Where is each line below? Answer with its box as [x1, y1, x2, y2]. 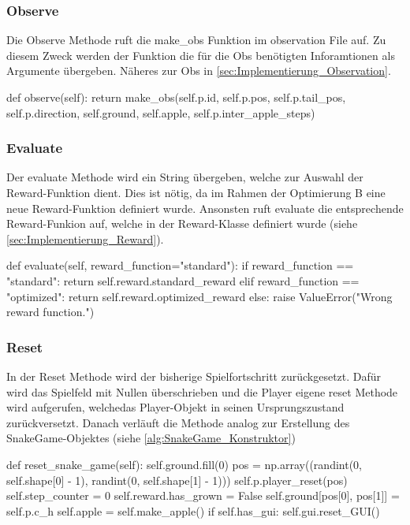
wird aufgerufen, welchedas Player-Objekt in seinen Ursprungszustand [6, 399, 345, 415]
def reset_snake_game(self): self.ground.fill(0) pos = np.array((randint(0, [6, 456, 362, 472]
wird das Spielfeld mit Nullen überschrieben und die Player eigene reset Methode [6, 383, 398, 400]
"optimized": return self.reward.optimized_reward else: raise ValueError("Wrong [6, 288, 393, 304]
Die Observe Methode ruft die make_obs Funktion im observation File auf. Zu [6, 32, 386, 48]
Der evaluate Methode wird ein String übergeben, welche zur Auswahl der [6, 169, 363, 185]
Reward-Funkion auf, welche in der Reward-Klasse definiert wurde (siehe [6, 215, 358, 232]
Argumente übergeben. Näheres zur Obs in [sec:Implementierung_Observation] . [6, 62, 391, 79]
